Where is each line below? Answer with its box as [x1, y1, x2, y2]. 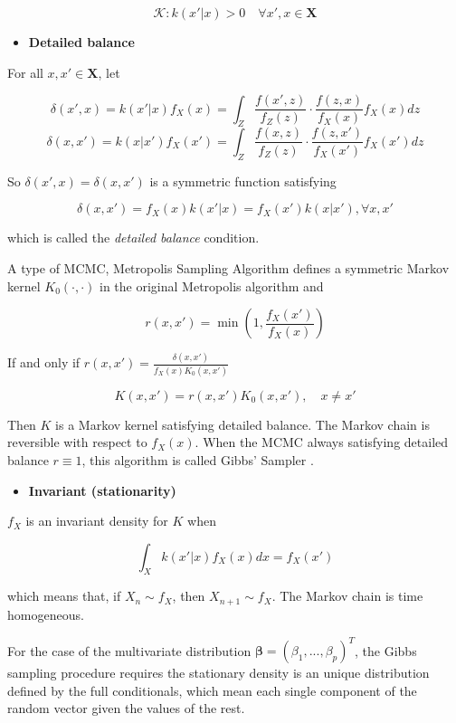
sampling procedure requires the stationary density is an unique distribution [7, 663, 430, 682]
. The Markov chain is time [271, 586, 423, 605]
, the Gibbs [355, 641, 417, 660]
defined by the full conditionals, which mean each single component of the [7, 680, 417, 699]
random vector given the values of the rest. [7, 699, 245, 718]
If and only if [7, 353, 81, 372]
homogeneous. [7, 604, 84, 623]
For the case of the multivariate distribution [7, 641, 252, 660]
